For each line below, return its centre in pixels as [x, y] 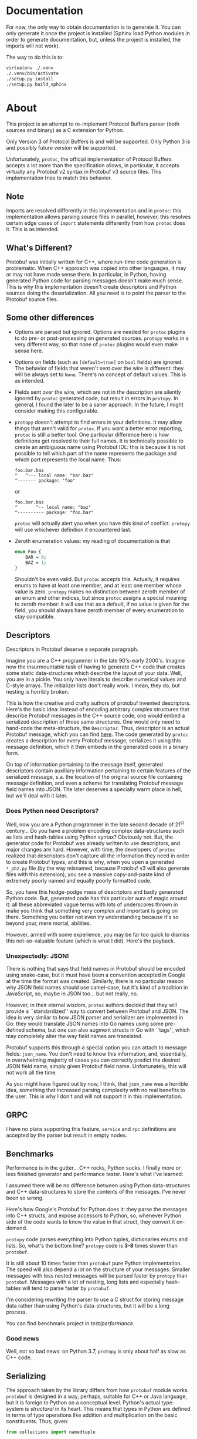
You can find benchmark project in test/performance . [70, 1323]
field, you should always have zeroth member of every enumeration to [99, 610]
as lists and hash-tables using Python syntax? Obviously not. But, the [89, 837]
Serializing [26, 1376]
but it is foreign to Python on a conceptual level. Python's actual [83, 1403]
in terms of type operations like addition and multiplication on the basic [92, 1415]
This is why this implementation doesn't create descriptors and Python [91, 287]
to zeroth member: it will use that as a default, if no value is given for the [102, 604]
